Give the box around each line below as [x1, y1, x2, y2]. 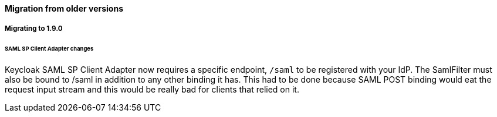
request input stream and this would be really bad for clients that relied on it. [5, 84, 299, 95]
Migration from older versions [5, 3, 123, 13]
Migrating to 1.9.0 [5, 24, 63, 33]
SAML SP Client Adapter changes [5, 45, 94, 52]
